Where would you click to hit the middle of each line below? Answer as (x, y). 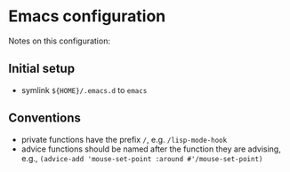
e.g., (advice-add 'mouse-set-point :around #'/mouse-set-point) (142, 158)
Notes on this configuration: (59, 41)
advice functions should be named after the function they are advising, (151, 149)
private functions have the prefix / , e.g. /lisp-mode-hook (124, 139)
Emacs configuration (87, 16)
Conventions (45, 118)
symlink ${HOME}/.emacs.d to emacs (84, 90)
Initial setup (42, 69)
